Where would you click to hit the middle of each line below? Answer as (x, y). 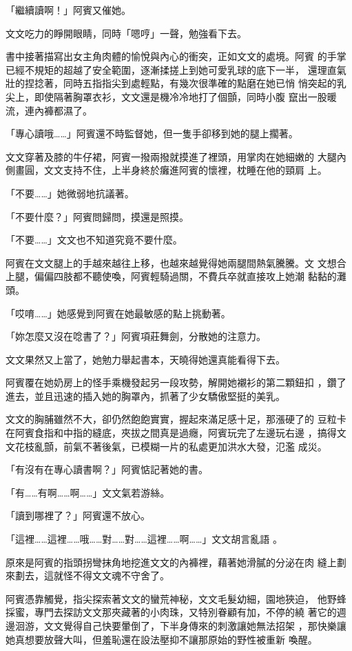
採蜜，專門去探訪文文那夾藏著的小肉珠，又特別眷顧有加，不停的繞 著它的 (171, 612)
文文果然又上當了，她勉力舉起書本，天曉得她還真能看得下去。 (145, 359)
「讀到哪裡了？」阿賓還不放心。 (78, 515)
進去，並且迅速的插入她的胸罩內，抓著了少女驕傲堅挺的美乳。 (145, 395)
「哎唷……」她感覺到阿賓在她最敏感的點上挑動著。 (118, 313)
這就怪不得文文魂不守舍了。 (106, 575)
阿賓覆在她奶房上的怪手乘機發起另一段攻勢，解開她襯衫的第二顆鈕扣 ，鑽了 (176, 382)
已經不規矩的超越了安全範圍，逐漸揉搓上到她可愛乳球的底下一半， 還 (162, 69)
